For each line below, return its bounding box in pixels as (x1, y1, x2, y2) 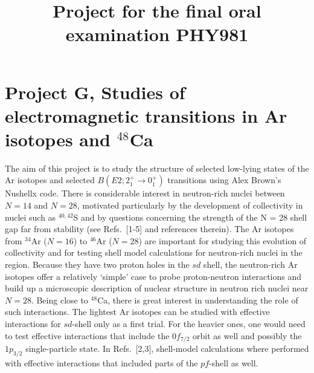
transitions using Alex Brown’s (167, 174, 281, 186)
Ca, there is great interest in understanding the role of (97, 293, 298, 306)
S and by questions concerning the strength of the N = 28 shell (73, 210, 307, 223)
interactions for (5, 317, 61, 329)
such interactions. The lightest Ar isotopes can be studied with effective (5, 305, 270, 318)
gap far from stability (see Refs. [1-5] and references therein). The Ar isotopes (5, 222, 294, 235)
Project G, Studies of (5, 79, 185, 104)
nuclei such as (5, 210, 56, 223)
